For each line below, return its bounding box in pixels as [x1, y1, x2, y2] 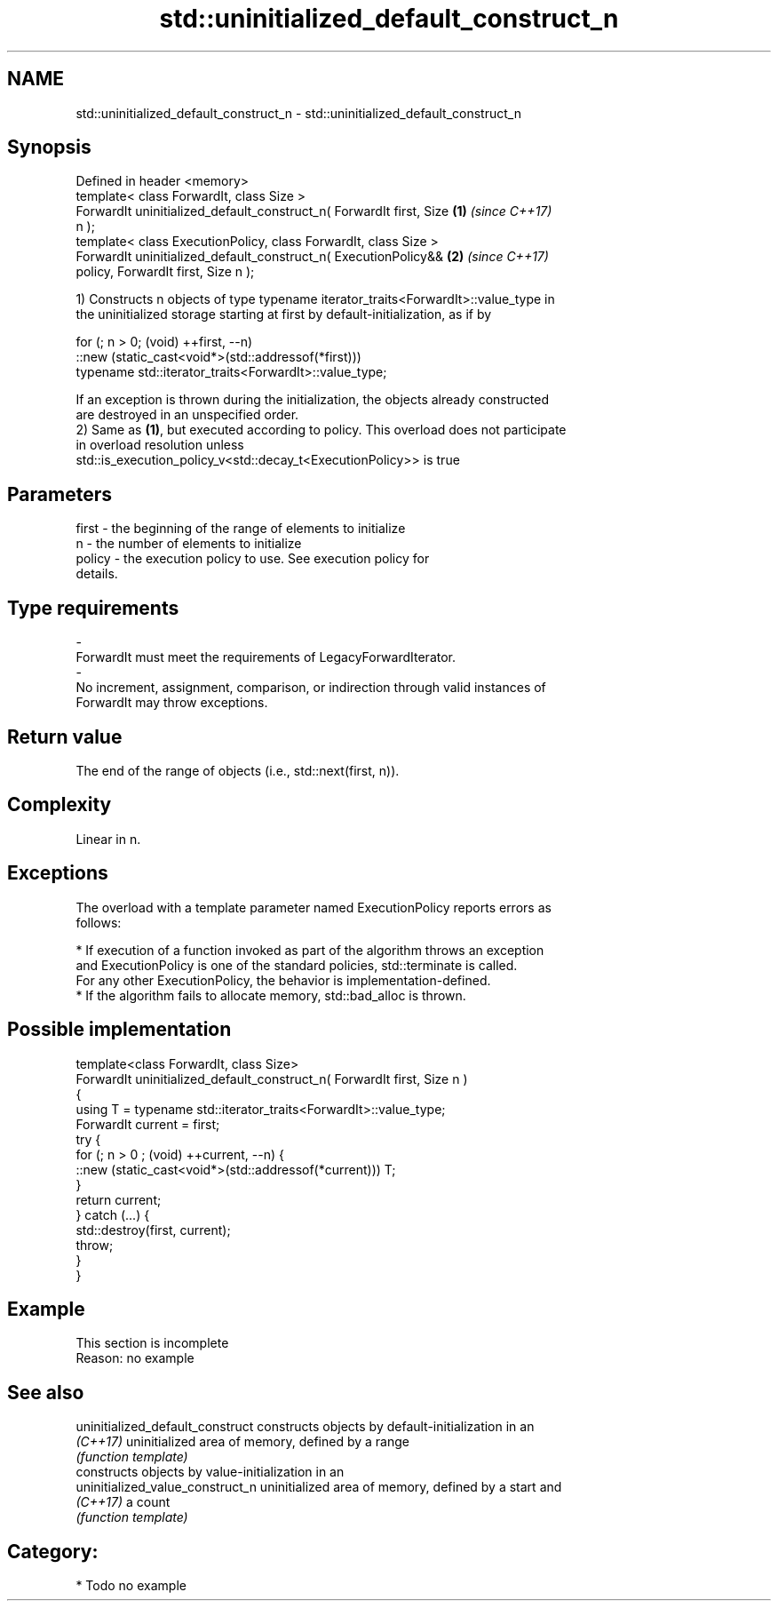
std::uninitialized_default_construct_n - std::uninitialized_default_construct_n [75, 105, 521, 121]
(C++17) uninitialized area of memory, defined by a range [75, 1434, 409, 1450]
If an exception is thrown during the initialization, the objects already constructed [75, 392, 550, 408]
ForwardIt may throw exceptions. [75, 695, 268, 711]
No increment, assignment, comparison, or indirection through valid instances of [75, 680, 546, 696]
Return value [7, 725, 123, 748]
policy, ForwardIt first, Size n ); [75, 264, 255, 280]
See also [7, 1381, 84, 1404]
